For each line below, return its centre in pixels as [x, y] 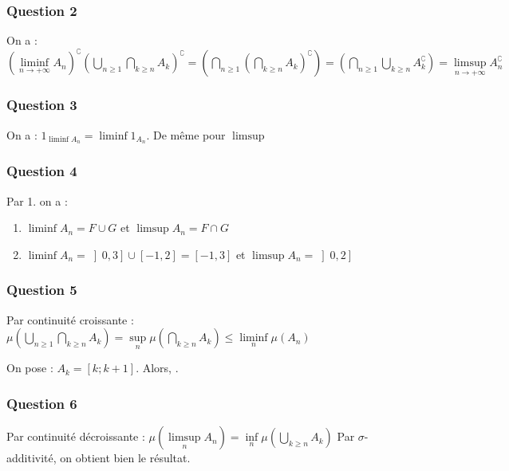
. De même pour [186, 134]
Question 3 [42, 105]
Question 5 [42, 290]
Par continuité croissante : [70, 319]
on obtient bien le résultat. [125, 458]
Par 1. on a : [37, 200]
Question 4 [42, 171]
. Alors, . [157, 368]
